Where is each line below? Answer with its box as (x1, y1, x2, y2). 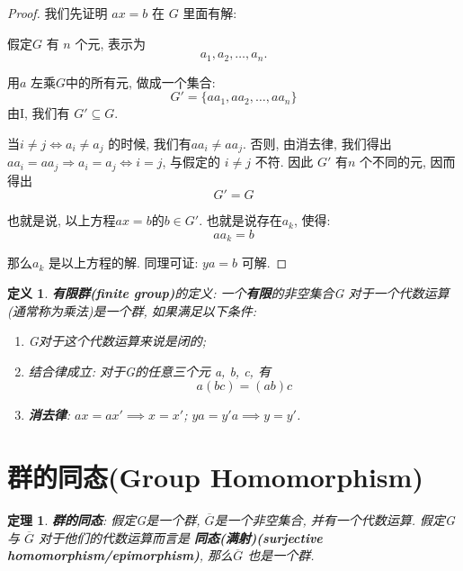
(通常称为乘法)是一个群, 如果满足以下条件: (7, 301, 257, 320)
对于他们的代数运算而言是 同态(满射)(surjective (39, 528, 323, 547)
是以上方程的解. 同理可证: (48, 253, 199, 272)
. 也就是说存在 (199, 211, 282, 230)
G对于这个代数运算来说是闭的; (28, 331, 206, 350)
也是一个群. (247, 546, 315, 565)
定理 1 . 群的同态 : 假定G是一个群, (7, 511, 200, 530)
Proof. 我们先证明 (7, 4, 108, 22)
